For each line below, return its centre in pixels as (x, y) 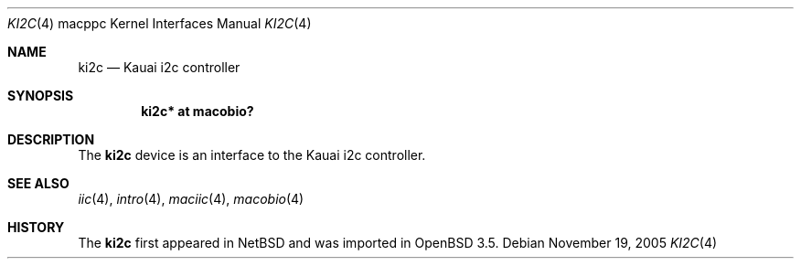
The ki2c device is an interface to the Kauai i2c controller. (252, 155)
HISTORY (36, 227)
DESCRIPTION (51, 139)
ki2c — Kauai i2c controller (159, 67)
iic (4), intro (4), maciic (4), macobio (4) (191, 199)
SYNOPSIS (41, 96)
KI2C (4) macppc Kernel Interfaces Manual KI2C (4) (160, 23)
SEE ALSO (38, 183)
